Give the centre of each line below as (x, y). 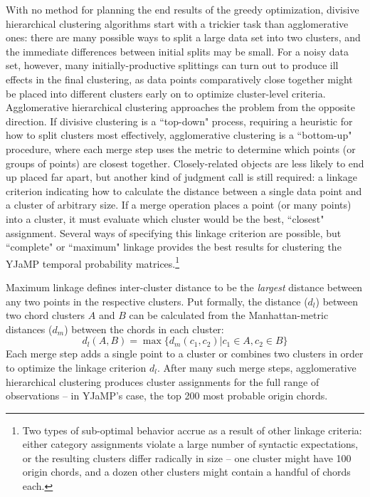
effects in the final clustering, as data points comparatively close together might (179, 79)
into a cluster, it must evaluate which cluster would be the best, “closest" (165, 218)
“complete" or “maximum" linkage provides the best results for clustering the (174, 247)
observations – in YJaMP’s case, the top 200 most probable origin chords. (167, 396)
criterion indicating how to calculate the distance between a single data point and (184, 190)
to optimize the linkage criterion (76, 367)
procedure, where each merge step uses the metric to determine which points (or (181, 148)
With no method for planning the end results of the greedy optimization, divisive (183, 9)
